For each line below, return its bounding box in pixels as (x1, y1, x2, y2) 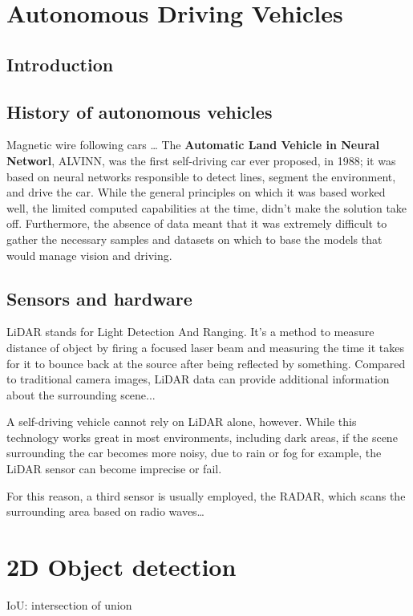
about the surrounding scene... (6, 386, 156, 403)
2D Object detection (6, 550, 237, 583)
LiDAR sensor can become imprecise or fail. (6, 460, 222, 477)
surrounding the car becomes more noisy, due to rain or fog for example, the (6, 444, 382, 461)
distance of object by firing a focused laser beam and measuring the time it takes (6, 338, 404, 355)
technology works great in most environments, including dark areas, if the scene (6, 428, 398, 445)
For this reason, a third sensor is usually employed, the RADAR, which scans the (6, 487, 406, 504)
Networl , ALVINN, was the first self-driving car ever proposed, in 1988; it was (6, 152, 396, 168)
